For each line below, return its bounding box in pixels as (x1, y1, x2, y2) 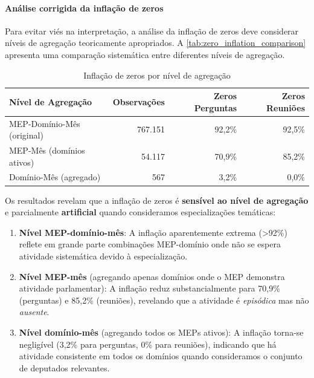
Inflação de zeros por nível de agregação (83, 68, 231, 81)
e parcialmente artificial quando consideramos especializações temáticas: (5, 206, 276, 218)
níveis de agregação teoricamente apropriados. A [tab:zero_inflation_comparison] (5, 36, 306, 49)
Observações (112, 95, 165, 108)
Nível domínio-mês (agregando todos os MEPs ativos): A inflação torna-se (19, 325, 304, 338)
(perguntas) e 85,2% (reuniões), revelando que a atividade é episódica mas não (19, 293, 309, 306)
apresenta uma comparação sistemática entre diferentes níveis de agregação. (5, 48, 285, 60)
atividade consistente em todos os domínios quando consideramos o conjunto (19, 350, 303, 362)
